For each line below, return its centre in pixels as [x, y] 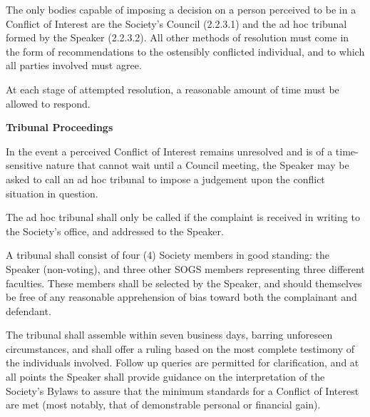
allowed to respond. [48, 103]
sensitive [24, 165]
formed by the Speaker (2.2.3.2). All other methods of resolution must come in [178, 37]
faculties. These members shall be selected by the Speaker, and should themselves [184, 283]
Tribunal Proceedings [60, 127]
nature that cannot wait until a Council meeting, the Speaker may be [197, 165]
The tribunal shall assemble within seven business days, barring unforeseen [169, 335]
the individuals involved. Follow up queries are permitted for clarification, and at [183, 362]
